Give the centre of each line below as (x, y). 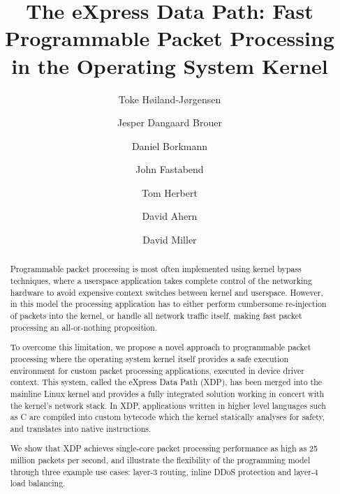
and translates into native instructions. (81, 428)
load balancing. (38, 483)
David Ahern (170, 216)
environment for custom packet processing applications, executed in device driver (157, 370)
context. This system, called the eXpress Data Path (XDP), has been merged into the (166, 382)
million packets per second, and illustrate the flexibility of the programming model (160, 460)
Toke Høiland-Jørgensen (170, 99)
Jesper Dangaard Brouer (170, 122)
